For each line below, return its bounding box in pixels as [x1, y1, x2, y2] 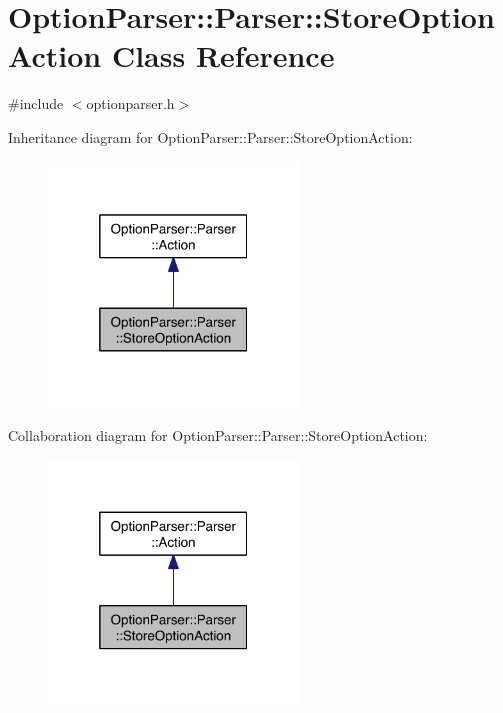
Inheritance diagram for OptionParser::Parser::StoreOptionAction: [8, 126, 413, 147]
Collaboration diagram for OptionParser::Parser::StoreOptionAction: [8, 424, 428, 445]
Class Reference [111, 35, 335, 76]
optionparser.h [86, 93, 175, 114]
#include [8, 93, 64, 114]
